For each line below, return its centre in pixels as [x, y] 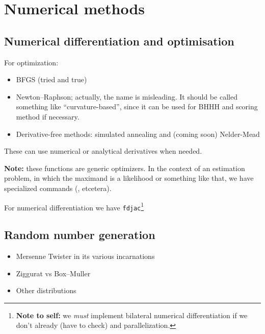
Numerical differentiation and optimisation [119, 41]
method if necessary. [48, 116]
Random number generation [80, 235]
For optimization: [31, 62]
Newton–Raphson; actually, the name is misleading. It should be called [127, 96]
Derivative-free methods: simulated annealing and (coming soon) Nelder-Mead [138, 134]
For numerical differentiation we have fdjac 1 [74, 206]
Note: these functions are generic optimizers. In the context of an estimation [125, 168]
